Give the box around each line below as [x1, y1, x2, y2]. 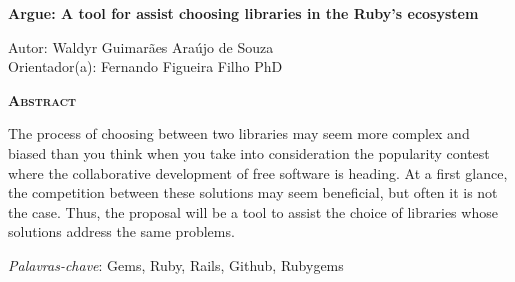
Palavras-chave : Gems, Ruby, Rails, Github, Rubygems [8, 254, 344, 275]
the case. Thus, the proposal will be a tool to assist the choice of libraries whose [8, 201, 498, 222]
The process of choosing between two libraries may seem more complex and [8, 123, 470, 144]
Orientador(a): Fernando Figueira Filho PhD [8, 56, 283, 77]
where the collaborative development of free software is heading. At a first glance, [8, 162, 508, 183]
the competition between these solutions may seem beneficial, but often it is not [8, 182, 498, 203]
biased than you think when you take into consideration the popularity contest [8, 142, 490, 163]
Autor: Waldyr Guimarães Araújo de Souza [8, 36, 274, 57]
